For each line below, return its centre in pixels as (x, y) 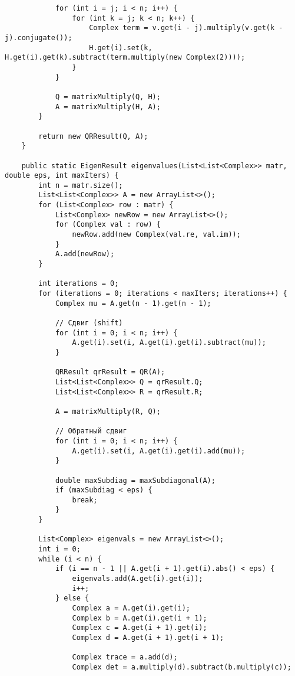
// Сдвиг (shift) (89, 323)
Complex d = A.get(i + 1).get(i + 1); (148, 638)
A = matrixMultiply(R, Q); (108, 411)
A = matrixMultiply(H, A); (108, 107)
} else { (72, 598)
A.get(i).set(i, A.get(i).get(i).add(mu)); (159, 451)
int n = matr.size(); (81, 185)
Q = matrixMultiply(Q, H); (108, 97)
